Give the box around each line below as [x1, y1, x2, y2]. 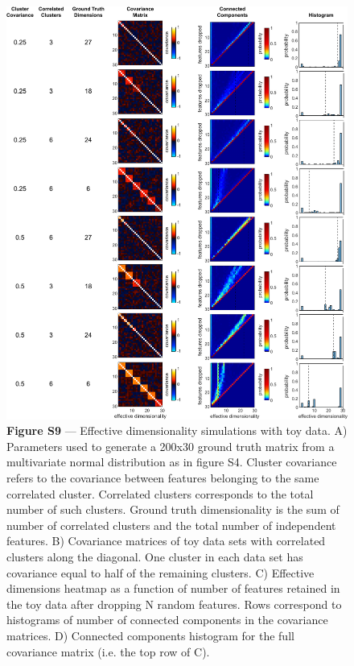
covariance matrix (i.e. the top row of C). [6, 643, 210, 660]
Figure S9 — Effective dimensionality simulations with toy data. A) [6, 422, 348, 439]
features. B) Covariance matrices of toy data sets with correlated [6, 532, 326, 549]
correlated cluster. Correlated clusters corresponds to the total [6, 485, 314, 502]
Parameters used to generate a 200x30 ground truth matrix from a [6, 437, 335, 454]
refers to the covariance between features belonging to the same [6, 469, 319, 486]
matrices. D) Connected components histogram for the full [6, 627, 294, 643]
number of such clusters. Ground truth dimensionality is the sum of [6, 501, 340, 518]
